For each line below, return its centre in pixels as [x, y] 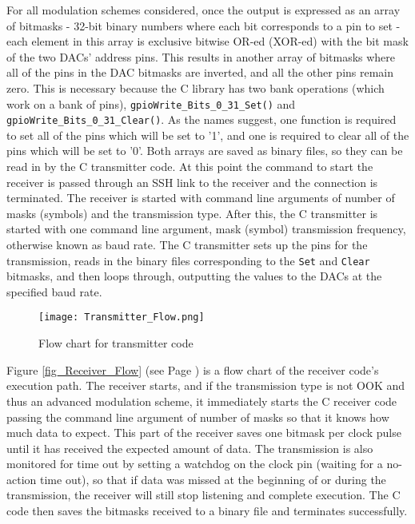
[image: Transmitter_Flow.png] [122, 318]
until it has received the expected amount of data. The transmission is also [190, 448]
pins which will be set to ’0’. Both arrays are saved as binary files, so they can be [205, 151]
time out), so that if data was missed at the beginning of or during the [213, 479]
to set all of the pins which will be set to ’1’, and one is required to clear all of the [208, 135]
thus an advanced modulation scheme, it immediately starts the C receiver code [202, 401]
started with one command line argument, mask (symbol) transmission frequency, [206, 229]
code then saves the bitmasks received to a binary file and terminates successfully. [207, 511]
